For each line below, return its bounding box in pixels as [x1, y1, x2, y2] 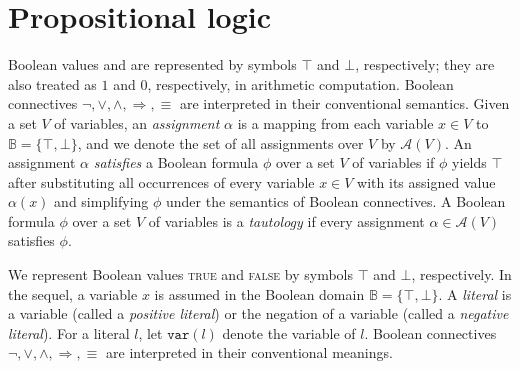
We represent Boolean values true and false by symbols [8, 264, 354, 285]
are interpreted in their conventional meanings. [106, 342, 393, 363]
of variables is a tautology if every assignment [148, 210, 425, 231]
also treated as [8, 73, 97, 94]
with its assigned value [357, 171, 496, 192]
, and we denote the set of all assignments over [77, 132, 364, 153]
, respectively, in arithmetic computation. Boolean [147, 73, 454, 94]
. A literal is [438, 283, 512, 304]
